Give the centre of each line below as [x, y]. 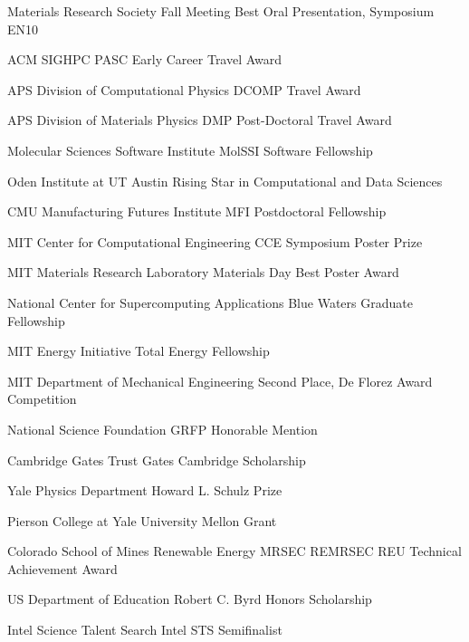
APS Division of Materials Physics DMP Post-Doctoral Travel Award [200, 120]
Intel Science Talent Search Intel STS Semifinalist [145, 630]
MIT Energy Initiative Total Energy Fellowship [139, 351]
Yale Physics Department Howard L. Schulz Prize [145, 490]
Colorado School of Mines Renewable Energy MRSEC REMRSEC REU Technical [234, 551]
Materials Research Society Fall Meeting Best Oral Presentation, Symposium [221, 11]
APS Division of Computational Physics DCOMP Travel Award [184, 89]
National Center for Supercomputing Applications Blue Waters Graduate [210, 302]
